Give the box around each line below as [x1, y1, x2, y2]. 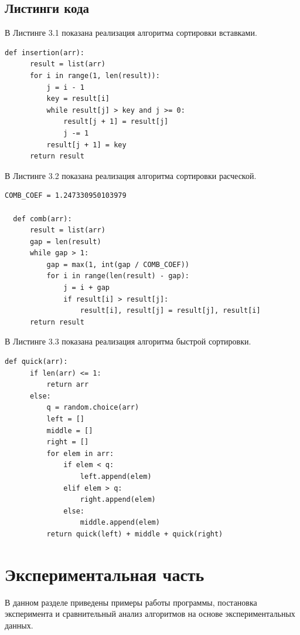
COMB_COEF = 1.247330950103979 [5, 191, 127, 200]
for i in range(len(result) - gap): [46, 272, 189, 281]
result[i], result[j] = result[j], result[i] [80, 306, 261, 315]
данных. [5, 619, 33, 631]
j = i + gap [63, 283, 110, 292]
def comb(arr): [13, 214, 72, 223]
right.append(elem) [80, 495, 156, 504]
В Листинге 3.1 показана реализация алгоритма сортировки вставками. [5, 26, 257, 39]
